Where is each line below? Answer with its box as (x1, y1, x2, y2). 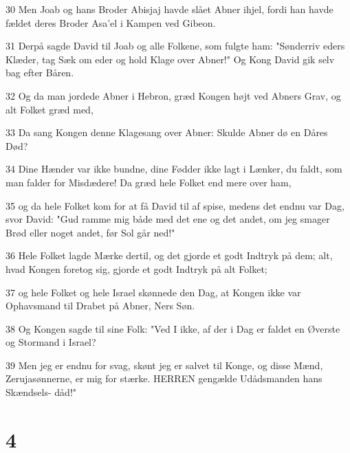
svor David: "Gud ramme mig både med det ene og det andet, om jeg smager (6, 212, 330, 226)
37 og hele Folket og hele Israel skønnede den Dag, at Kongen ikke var (6, 285, 301, 299)
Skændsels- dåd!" (6, 385, 77, 399)
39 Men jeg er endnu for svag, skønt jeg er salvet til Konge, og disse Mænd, (6, 357, 323, 372)
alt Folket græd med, (6, 102, 94, 116)
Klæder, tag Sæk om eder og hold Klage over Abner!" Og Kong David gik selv (6, 52, 335, 66)
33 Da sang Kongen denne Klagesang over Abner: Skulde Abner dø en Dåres (6, 125, 328, 140)
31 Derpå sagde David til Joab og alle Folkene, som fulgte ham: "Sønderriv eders (6, 38, 345, 53)
